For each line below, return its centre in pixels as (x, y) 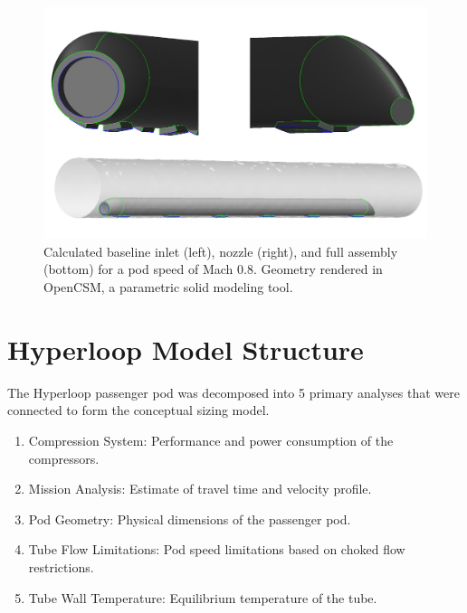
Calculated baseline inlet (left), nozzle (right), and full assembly (221, 251)
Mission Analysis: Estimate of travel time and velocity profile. (200, 489)
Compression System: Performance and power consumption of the (211, 440)
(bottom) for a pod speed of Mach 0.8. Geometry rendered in (213, 269)
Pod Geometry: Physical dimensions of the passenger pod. (190, 519)
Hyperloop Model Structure (186, 349)
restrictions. (61, 566)
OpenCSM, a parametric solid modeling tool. (168, 287)
